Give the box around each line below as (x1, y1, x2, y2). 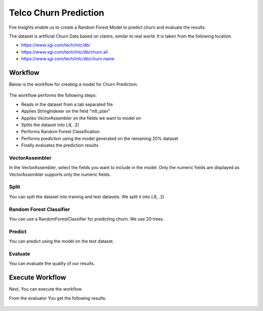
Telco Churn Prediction (9, 7, 104, 18)
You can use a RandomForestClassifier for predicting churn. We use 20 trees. (9, 216, 164, 222)
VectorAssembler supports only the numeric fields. (9, 171, 112, 177)
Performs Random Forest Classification (21, 129, 100, 135)
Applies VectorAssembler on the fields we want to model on (21, 115, 141, 121)
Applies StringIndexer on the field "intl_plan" (21, 108, 111, 114)
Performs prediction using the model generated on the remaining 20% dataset (21, 136, 178, 141)
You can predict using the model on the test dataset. (9, 238, 114, 244)
